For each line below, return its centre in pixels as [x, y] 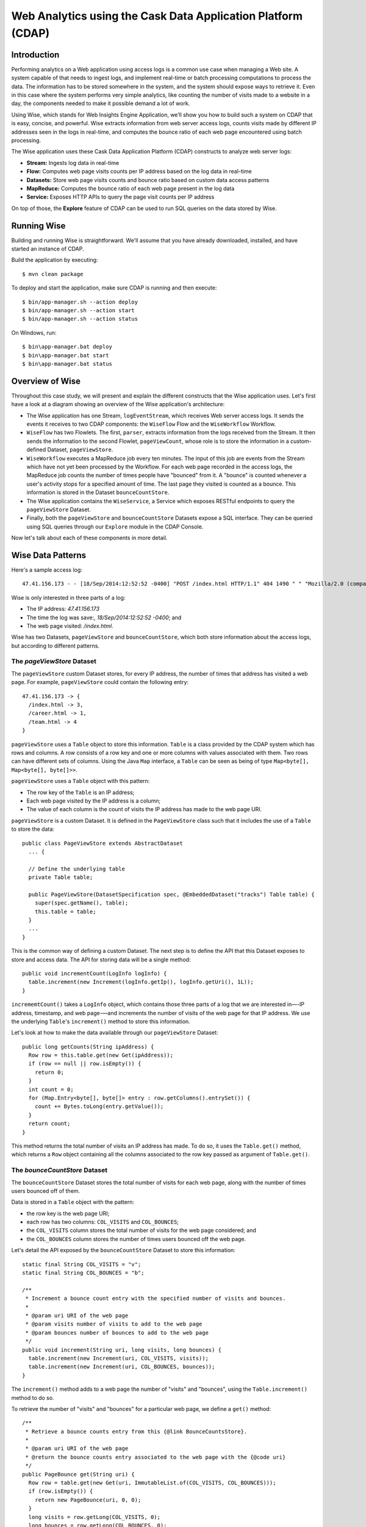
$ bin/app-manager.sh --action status [80, 319]
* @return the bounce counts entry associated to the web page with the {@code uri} [156, 1457]
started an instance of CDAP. [48, 249]
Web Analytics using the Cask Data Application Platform [157, 16]
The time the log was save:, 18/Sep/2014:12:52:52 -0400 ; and [104, 618]
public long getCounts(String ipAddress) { [88, 1047]
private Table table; [61, 877]
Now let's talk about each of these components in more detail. [89, 538]
